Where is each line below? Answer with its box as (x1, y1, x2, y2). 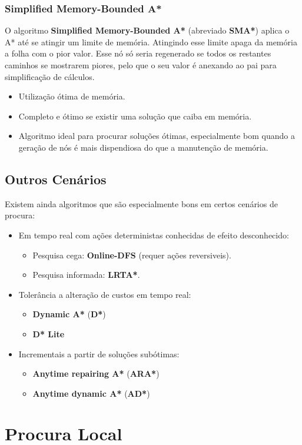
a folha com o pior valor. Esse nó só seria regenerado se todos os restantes (5, 47, 271, 59)
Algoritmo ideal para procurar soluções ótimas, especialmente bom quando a (18, 129, 295, 142)
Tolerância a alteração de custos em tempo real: (18, 288, 191, 300)
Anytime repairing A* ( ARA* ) (32, 367, 160, 380)
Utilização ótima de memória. (18, 90, 125, 102)
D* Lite (32, 327, 65, 340)
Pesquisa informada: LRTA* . (32, 268, 140, 281)
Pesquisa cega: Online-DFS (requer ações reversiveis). (32, 248, 231, 261)
